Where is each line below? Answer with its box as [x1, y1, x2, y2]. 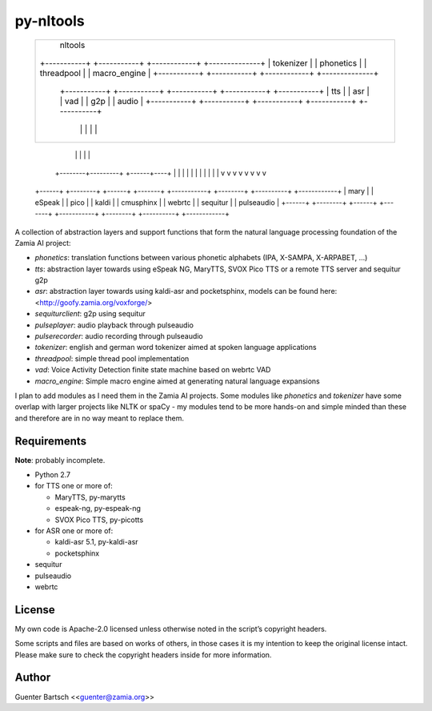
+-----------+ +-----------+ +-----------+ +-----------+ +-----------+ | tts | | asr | [59, 85, 370, 96]
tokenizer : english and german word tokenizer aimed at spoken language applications [34, 343, 317, 352]
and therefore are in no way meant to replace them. [14, 413, 184, 423]
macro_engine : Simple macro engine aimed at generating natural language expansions [34, 376, 320, 386]
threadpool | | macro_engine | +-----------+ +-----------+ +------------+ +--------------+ [39, 67, 379, 78]
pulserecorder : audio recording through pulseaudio [34, 331, 203, 341]
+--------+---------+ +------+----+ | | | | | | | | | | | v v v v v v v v [54, 168, 267, 178]
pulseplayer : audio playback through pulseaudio [34, 320, 194, 330]
